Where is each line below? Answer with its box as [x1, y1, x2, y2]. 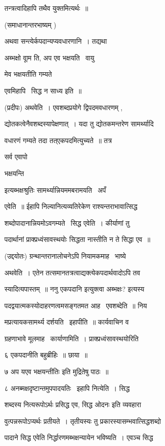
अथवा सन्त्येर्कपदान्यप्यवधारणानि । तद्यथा [4, 36, 107, 46]
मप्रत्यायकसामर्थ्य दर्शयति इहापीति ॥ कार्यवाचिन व [4, 317, 129, 327]
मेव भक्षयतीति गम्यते [4, 69, 52, 79]
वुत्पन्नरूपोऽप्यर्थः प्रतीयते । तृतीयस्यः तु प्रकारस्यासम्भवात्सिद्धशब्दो [4, 416, 161, 426]
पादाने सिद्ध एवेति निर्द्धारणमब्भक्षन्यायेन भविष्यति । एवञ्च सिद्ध [4, 432, 153, 443]
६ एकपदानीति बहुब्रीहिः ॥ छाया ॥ [4, 350, 88, 360]
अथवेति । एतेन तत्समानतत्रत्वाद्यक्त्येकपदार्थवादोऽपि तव [4, 267, 141, 277]
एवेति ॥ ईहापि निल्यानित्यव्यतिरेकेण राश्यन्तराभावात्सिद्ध [4, 201, 138, 211]
